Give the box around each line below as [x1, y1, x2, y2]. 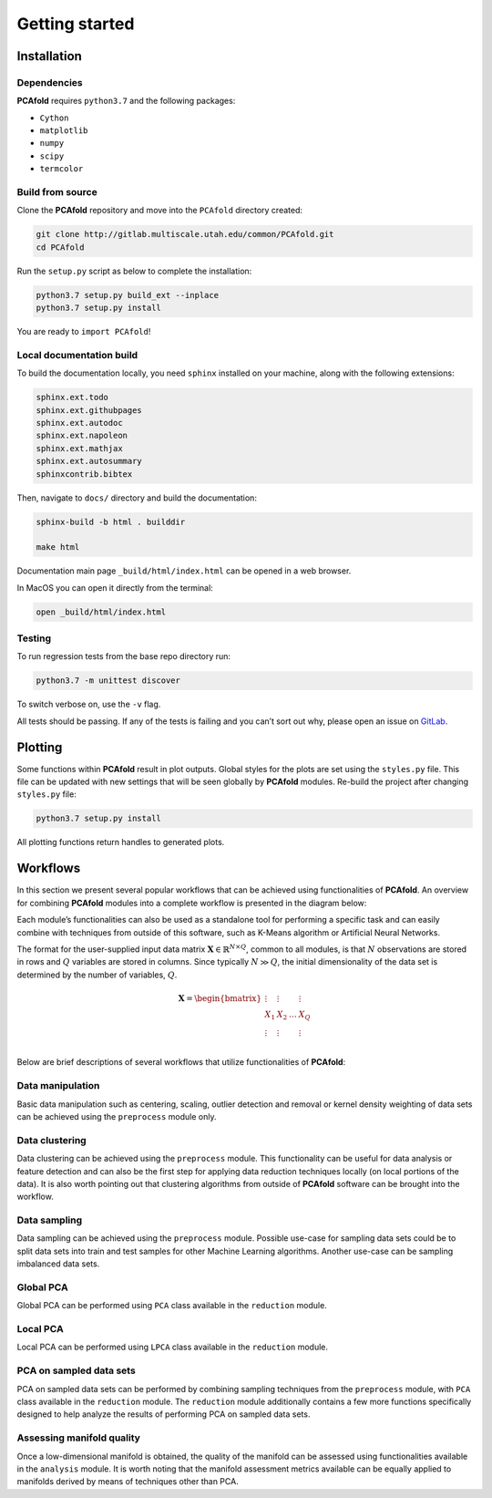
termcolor [39, 164, 84, 174]
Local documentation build [16, 348, 138, 361]
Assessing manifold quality [16, 1431, 141, 1444]
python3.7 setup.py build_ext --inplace [36, 290, 219, 300]
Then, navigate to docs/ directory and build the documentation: [16, 492, 257, 503]
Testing [16, 632, 52, 645]
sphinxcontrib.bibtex [36, 469, 133, 479]
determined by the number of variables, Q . [16, 969, 178, 980]
